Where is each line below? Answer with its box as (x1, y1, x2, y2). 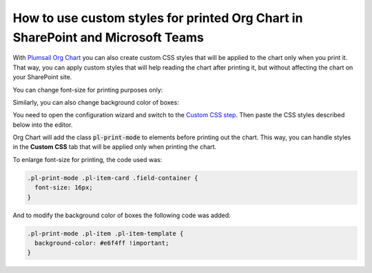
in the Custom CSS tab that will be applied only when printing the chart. (12, 143, 217, 151)
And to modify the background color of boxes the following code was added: (12, 211, 231, 219)
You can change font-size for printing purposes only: (12, 85, 163, 94)
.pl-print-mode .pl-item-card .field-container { (27, 174, 198, 182)
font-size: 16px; (34, 183, 93, 192)
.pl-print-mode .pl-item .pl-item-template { (27, 230, 184, 237)
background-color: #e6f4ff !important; (34, 239, 169, 247)
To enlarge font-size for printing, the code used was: (12, 155, 163, 163)
